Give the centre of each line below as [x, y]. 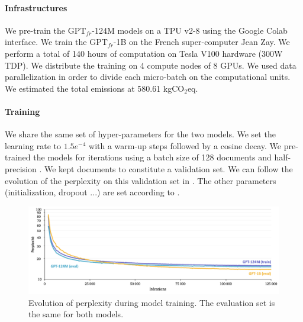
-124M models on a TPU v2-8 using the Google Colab [190, 30]
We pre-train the [35, 30]
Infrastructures [36, 7]
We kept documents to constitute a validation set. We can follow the [169, 168]
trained [18, 157]
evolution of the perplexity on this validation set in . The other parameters [141, 180]
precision [21, 168]
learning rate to [33, 145]
